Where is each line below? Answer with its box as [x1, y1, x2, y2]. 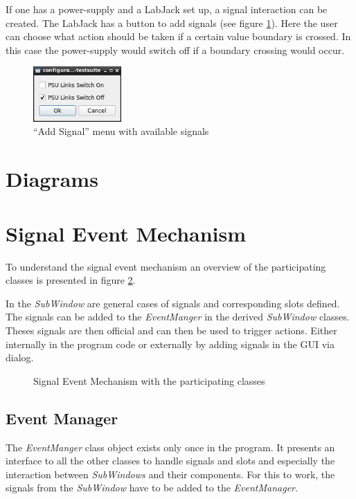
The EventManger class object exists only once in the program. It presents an [6, 439, 335, 454]
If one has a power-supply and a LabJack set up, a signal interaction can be [6, 2, 328, 16]
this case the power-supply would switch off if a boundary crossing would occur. [6, 42, 345, 57]
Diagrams [6, 165, 98, 193]
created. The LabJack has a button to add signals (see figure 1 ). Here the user [6, 15, 338, 30]
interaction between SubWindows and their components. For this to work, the [6, 466, 335, 481]
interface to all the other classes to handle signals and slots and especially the [6, 453, 335, 468]
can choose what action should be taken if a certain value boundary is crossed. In [6, 29, 351, 44]
